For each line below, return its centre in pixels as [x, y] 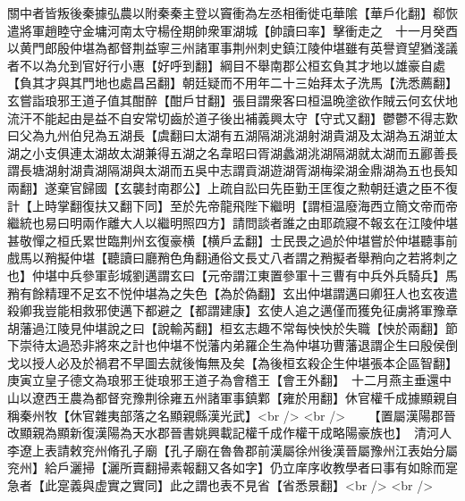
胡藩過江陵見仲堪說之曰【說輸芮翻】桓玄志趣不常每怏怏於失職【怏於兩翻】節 [232, 327]
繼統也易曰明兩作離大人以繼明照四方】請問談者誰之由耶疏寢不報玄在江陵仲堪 [232, 223]
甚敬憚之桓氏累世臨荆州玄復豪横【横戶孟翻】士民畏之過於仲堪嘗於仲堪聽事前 [232, 240]
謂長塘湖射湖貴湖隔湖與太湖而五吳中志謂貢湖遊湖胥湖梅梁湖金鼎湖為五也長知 [232, 170]
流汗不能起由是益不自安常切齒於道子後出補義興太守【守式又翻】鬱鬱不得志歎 [232, 117]
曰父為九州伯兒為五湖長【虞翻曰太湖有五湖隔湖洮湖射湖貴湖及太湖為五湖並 [226, 135]
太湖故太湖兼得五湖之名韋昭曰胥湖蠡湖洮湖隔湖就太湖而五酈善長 [270, 152]
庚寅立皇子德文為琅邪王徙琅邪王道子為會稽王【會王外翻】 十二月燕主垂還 [223, 380]
